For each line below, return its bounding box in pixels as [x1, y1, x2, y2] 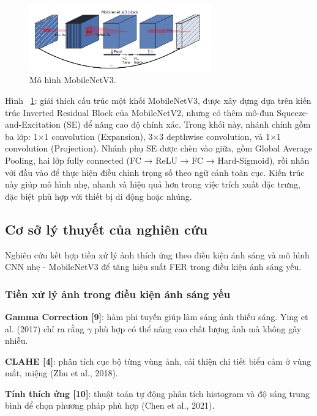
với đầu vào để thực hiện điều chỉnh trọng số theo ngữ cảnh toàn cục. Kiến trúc [5, 166, 305, 178]
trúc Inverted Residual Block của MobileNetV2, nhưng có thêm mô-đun [5, 106, 274, 119]
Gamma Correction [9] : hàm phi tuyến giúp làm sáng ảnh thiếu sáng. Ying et [5, 310, 308, 323]
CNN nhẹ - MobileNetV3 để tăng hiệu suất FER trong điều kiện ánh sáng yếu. [5, 260, 302, 273]
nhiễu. [5, 334, 28, 347]
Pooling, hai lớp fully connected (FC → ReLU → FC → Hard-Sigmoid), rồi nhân [5, 153, 310, 166]
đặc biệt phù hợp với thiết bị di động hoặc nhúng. [5, 189, 192, 202]
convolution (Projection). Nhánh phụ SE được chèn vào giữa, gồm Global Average [5, 142, 312, 155]
